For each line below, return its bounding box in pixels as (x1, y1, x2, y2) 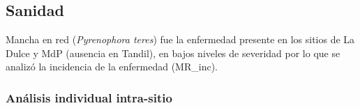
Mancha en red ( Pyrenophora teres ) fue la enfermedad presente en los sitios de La (6, 32, 355, 47)
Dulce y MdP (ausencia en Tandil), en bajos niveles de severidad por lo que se (6, 45, 340, 60)
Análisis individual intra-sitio (6, 88, 172, 106)
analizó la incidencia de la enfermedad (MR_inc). (6, 59, 218, 74)
